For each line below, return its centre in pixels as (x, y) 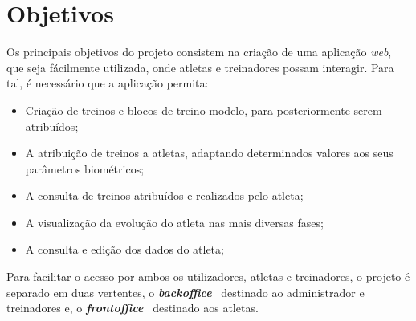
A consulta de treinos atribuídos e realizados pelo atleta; (164, 195)
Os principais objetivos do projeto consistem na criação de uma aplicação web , (199, 52)
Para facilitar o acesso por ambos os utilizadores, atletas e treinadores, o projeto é (208, 276)
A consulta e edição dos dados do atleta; (124, 249)
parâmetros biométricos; (85, 168)
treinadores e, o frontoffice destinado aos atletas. (133, 308)
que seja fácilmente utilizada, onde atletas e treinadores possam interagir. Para (200, 67)
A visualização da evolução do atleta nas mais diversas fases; (174, 222)
